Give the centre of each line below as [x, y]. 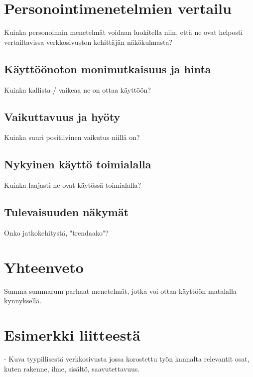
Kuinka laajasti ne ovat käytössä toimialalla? [73, 185]
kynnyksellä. [23, 301]
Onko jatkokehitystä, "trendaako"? [56, 232]
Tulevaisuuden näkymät [66, 212]
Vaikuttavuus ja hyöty [62, 116]
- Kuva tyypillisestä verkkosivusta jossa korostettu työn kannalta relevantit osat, [127, 358]
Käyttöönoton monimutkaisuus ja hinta [108, 68]
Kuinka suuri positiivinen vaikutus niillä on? [72, 137]
